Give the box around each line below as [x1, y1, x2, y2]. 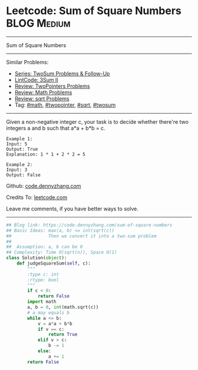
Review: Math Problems [14, 88, 72, 95]
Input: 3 [6, 167, 28, 173]
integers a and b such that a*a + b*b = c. [6, 124, 105, 131]
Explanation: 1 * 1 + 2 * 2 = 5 [6, 151, 85, 157]
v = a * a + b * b [37, 321, 72, 326]
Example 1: [6, 136, 33, 142]
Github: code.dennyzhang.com [6, 182, 81, 189]
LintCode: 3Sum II [14, 76, 58, 83]
